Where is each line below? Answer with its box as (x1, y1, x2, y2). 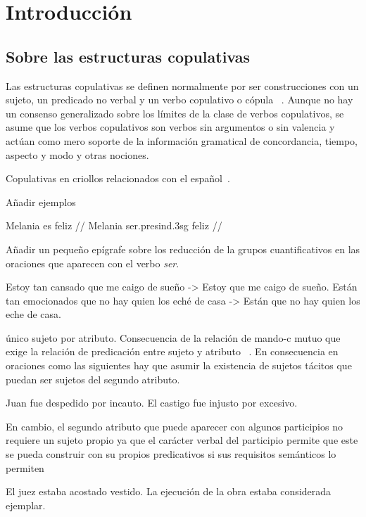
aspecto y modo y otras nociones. (6, 147, 149, 162)
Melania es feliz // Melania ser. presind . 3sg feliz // (6, 218, 222, 233)
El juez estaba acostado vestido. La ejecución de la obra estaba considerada (6, 484, 332, 499)
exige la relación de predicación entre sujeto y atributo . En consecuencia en (6, 344, 339, 359)
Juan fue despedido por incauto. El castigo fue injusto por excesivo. (6, 395, 298, 410)
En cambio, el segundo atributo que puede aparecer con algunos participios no (6, 419, 343, 433)
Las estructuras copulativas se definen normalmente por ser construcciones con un (6, 78, 359, 93)
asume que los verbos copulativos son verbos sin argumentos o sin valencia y (6, 120, 335, 134)
